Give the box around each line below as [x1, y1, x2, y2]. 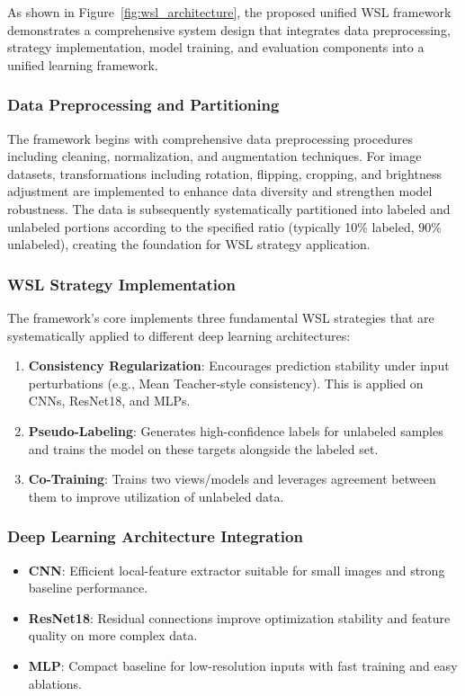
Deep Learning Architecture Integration [7, 525, 303, 548]
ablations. [28, 674, 83, 692]
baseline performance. [28, 578, 148, 597]
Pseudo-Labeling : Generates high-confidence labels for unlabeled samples [28, 421, 443, 440]
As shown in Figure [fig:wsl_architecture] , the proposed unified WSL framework [7, 3, 452, 21]
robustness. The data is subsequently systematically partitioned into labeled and [7, 199, 451, 218]
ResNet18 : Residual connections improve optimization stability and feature [28, 608, 451, 627]
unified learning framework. [7, 55, 158, 74]
